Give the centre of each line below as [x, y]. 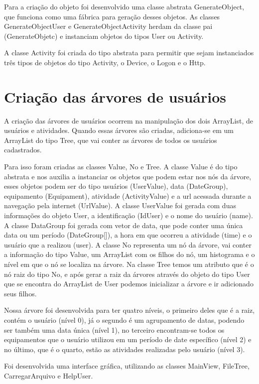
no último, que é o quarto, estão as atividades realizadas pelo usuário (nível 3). [125, 349]
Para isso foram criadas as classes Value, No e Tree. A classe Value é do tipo [121, 167]
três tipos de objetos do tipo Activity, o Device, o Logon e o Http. [105, 62]
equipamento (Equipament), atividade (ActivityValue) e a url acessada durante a [128, 195]
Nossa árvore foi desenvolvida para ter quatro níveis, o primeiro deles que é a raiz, [129, 310]
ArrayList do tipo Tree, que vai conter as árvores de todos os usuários [111, 140]
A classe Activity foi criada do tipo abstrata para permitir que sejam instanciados [129, 53]
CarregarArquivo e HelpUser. [49, 375]
